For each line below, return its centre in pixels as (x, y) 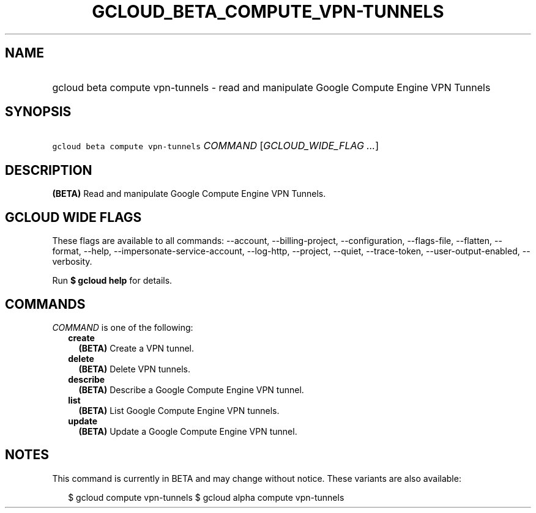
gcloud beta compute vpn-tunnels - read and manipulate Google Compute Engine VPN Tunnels (271, 87)
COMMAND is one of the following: (123, 327)
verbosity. (72, 262)
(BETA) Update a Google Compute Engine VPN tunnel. (188, 431)
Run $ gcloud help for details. (112, 281)
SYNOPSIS (38, 112)
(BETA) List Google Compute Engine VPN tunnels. (179, 410)
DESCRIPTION (49, 170)
